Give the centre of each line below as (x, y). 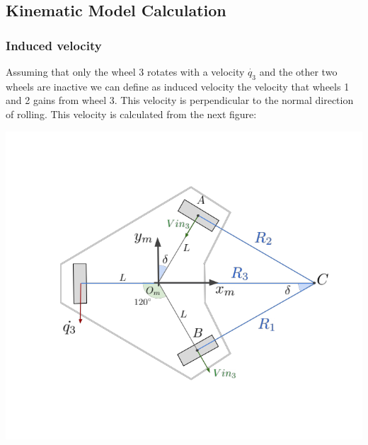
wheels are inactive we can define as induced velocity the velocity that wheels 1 (178, 86)
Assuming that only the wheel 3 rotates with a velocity (125, 71)
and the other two (298, 71)
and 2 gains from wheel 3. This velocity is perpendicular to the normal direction (180, 100)
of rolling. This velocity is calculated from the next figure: (131, 114)
